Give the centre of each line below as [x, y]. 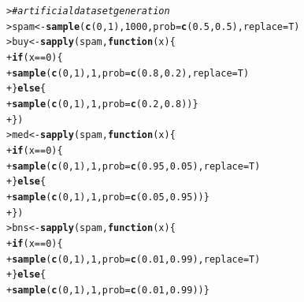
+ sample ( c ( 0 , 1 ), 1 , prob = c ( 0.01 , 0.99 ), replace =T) [133, 259]
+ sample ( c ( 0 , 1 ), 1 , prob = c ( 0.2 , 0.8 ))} [102, 104]
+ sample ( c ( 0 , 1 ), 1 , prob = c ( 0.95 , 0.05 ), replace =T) [133, 166]
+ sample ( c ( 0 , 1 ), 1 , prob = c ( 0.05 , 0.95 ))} [108, 197]
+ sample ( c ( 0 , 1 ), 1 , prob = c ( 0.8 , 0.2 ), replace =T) [128, 73]
